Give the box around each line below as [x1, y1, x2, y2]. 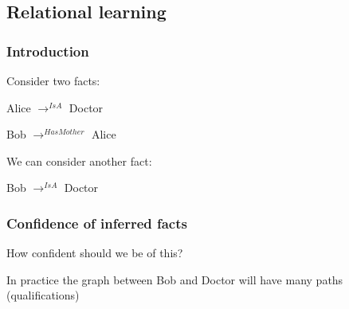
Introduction [6, 41, 89, 61]
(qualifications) [6, 287, 80, 303]
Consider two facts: [6, 72, 100, 88]
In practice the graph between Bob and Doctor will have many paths [6, 271, 343, 287]
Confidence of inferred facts [6, 213, 187, 233]
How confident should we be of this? [6, 244, 183, 261]
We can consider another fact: [6, 152, 152, 169]
